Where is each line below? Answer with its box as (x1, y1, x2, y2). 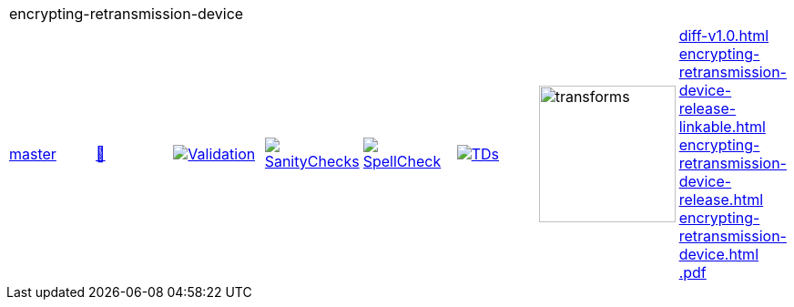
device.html (678, 245, 758, 263)
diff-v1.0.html (678, 26, 769, 45)
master (9, 145, 56, 163)
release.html (678, 190, 764, 209)
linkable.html (678, 118, 766, 136)
